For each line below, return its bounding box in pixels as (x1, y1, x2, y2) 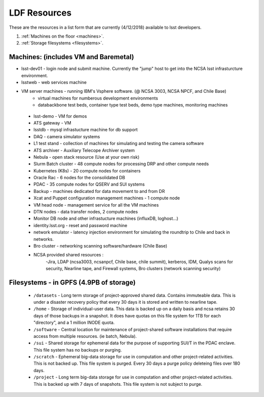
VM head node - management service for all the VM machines (33, 202, 159, 208)
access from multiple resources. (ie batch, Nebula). (33, 333, 137, 339)
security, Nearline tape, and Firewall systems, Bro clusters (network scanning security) (45, 266, 221, 272)
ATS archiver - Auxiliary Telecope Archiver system (33, 147, 135, 153)
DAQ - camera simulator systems (33, 133, 100, 139)
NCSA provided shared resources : (33, 252, 104, 258)
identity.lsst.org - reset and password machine (33, 222, 128, 228)
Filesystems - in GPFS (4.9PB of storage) (9, 278, 136, 287)
